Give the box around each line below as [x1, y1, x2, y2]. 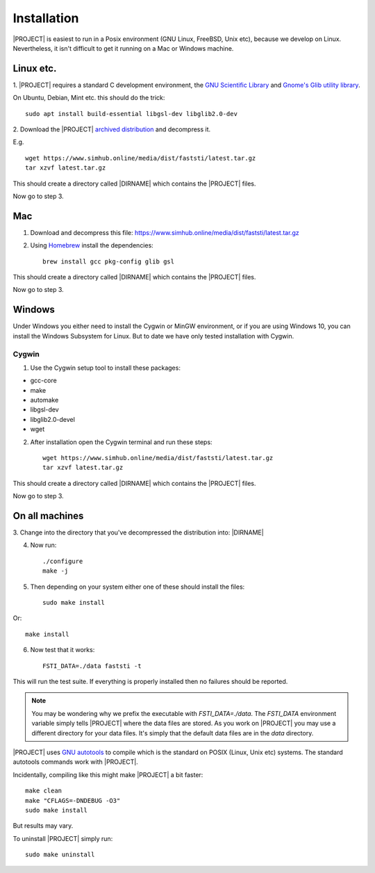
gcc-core [30, 376, 57, 385]
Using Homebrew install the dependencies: [30, 241, 154, 250]
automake [30, 396, 59, 405]
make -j [42, 567, 69, 575]
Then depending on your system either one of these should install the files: [30, 582, 245, 591]
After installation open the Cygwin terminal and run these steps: [30, 438, 212, 446]
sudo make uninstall [25, 851, 95, 858]
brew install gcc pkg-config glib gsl [42, 257, 175, 266]
